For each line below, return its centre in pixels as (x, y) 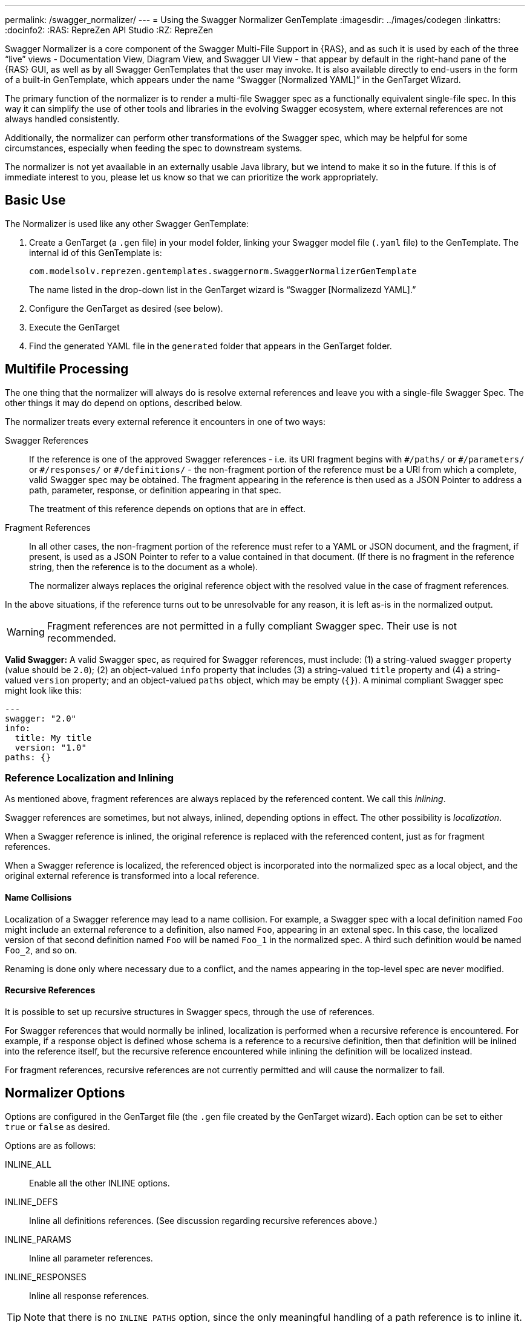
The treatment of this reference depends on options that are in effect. (168, 508)
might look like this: (43, 690)
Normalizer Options (65, 1093)
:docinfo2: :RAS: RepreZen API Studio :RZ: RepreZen (109, 30)
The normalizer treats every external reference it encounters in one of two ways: (165, 421)
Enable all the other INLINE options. (100, 1183)
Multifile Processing (67, 369)
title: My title (53, 738)
